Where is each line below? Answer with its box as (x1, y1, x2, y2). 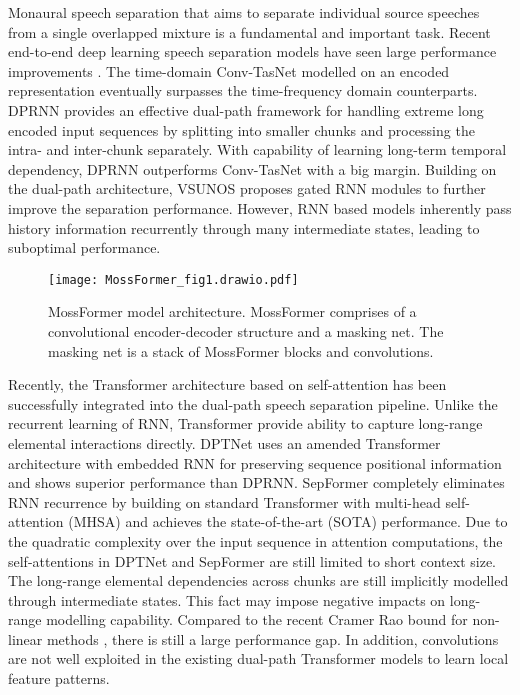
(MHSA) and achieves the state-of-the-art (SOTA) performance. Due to (68, 511, 508, 532)
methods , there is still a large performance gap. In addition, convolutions (46, 628, 499, 649)
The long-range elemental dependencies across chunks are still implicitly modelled (8, 570, 509, 591)
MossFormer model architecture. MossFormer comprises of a (48, 301, 417, 322)
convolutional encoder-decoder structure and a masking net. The (48, 320, 444, 341)
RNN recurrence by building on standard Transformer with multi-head (8, 491, 441, 512)
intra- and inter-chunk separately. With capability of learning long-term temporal (8, 139, 507, 160)
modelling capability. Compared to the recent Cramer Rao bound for (46, 609, 468, 630)
